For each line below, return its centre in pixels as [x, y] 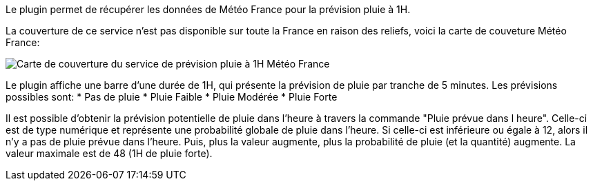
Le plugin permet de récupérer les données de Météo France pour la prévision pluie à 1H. [208, 9]
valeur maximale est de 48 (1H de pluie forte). [109, 153]
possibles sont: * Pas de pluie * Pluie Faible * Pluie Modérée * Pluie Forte [172, 97]
